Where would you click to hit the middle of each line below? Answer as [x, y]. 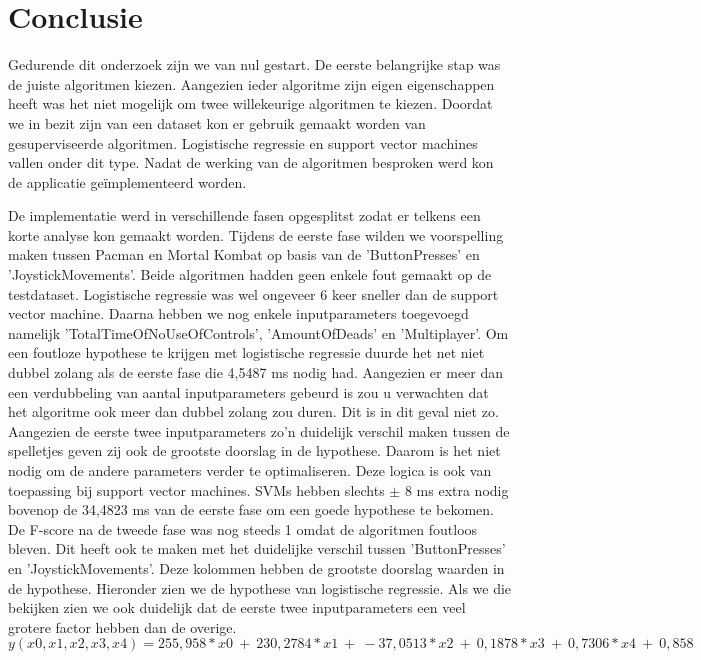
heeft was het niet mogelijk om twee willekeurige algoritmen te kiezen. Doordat [250, 103]
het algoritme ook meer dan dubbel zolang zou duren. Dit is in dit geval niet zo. [253, 411]
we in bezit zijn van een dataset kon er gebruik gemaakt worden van [217, 122]
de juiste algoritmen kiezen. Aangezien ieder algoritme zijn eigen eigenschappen [251, 83]
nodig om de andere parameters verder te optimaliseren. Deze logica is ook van [250, 470]
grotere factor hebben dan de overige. [122, 626]
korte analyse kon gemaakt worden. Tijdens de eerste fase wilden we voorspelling [256, 234]
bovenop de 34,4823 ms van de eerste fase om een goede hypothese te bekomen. [251, 509]
